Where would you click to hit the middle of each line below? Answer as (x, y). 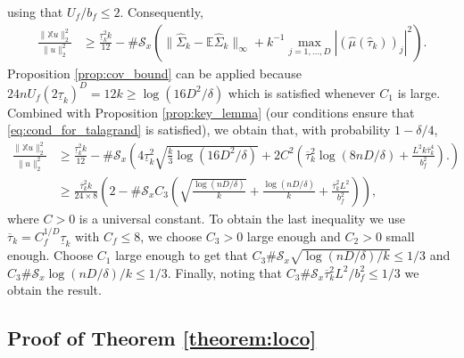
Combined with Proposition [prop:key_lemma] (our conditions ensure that (211, 112)
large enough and (294, 236)
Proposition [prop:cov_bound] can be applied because (154, 73)
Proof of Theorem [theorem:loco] (162, 338)
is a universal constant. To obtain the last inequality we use (242, 218)
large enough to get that (182, 255)
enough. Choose (50, 255)
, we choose (171, 236)
